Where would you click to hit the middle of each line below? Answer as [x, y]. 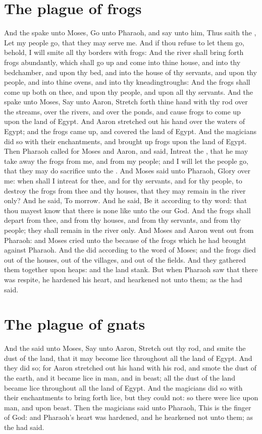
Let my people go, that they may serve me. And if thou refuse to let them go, [124, 42]
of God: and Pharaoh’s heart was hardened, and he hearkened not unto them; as [129, 417]
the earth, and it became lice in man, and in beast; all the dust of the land [120, 378]
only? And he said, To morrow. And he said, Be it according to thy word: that [126, 200]
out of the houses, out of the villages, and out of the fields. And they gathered [125, 259]
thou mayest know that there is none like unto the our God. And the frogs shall [127, 210]
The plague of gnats [75, 324]
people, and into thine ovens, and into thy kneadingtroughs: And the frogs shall [127, 82]
